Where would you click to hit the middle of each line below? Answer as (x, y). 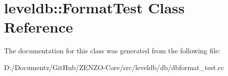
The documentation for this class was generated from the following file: (112, 51)
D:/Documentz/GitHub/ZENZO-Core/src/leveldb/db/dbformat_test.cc (114, 67)
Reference (39, 27)
